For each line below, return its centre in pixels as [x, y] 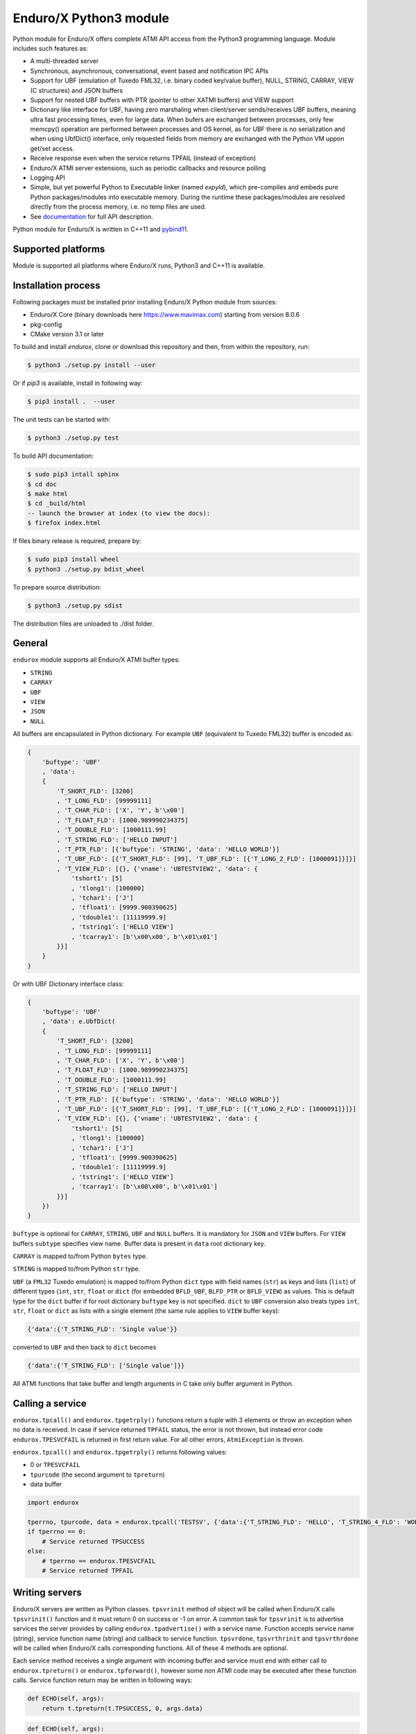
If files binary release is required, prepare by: [77, 541]
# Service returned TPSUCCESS [93, 1541]
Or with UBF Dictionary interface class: [68, 984]
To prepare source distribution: [57, 587]
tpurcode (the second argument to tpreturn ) [98, 1475]
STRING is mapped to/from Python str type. [77, 1269]
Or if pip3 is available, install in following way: [78, 383]
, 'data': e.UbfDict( [79, 1022]
